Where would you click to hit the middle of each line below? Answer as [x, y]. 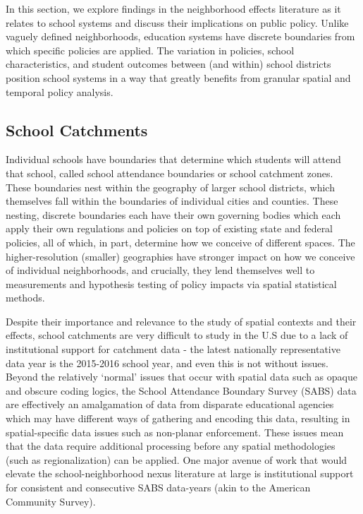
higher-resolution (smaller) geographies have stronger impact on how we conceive [180, 256]
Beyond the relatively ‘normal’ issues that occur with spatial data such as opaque [181, 377]
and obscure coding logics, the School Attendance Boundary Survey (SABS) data [181, 390]
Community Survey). [51, 501]
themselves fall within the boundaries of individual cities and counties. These [172, 201]
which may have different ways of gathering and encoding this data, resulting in [178, 418]
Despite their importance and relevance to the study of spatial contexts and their [181, 321]
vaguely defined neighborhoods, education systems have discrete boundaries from [180, 36]
